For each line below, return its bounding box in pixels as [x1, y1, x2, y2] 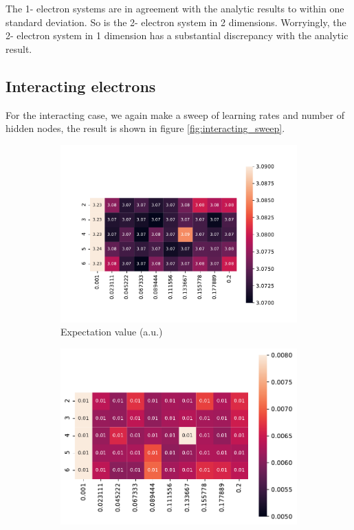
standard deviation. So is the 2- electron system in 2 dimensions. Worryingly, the [5, 14, 346, 29]
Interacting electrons [5, 75, 156, 96]
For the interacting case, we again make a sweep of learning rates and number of [5, 107, 344, 122]
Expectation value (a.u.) [60, 324, 163, 339]
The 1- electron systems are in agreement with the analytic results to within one [5, 1, 344, 15]
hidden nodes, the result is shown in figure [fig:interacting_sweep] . [5, 121, 285, 135]
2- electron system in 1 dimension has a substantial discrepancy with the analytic [5, 28, 349, 43]
